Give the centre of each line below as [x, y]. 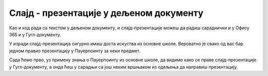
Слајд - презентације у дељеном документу [106, 13]
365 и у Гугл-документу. [35, 34]
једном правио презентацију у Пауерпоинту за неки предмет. [75, 51]
